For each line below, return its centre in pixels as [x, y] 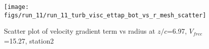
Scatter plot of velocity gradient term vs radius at [80, 31]
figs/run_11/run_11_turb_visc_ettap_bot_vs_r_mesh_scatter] [105, 15]
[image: [17, 7]
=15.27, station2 [29, 40]
